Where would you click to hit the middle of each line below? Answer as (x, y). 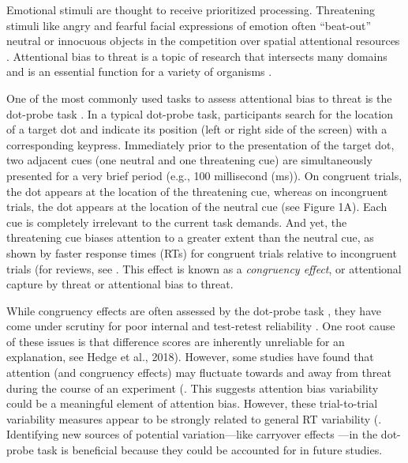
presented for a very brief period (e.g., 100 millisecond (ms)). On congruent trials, (204, 175)
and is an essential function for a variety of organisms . (139, 72)
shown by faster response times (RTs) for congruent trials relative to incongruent (202, 252)
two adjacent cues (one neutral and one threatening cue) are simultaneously (189, 160)
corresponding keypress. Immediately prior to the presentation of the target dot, (200, 144)
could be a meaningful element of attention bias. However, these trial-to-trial (192, 403)
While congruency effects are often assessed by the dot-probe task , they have (194, 310)
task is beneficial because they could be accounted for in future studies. (210, 450)
